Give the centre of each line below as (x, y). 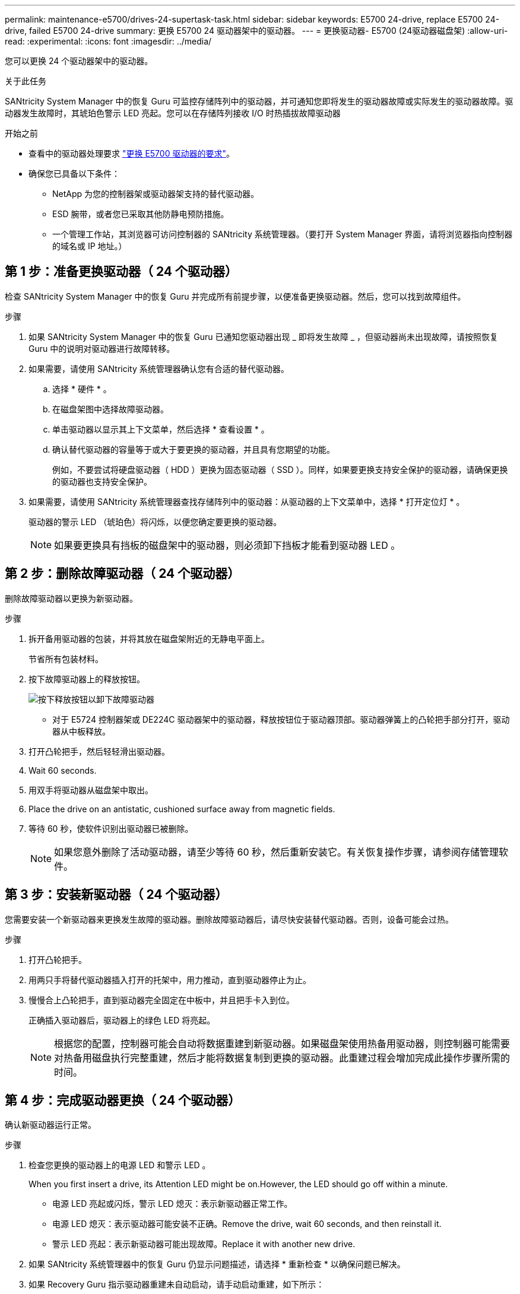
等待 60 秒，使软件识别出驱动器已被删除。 (111, 828)
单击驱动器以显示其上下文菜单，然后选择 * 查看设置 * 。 (161, 429)
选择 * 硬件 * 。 (82, 389)
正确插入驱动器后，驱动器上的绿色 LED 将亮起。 (122, 1020)
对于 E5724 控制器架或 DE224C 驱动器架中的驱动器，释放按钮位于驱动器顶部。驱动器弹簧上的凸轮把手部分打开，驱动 (281, 719)
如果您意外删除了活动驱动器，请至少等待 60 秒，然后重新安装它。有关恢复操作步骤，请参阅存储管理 (277, 852)
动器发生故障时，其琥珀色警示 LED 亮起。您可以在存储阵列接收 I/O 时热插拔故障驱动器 (173, 113)
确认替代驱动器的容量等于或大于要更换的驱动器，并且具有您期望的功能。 (194, 449)
